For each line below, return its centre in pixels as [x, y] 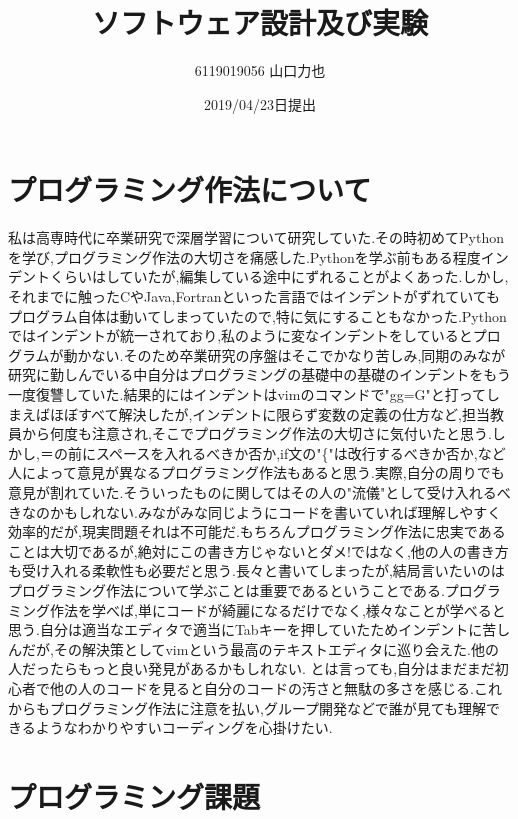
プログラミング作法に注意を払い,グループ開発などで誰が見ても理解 [268, 707]
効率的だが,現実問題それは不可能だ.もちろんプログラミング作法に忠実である [257, 531]
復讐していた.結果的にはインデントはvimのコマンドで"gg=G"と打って [261, 394]
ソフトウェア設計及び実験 [259, 22]
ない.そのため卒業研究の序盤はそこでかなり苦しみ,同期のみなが [298, 354]
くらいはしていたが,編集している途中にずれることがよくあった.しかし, [279, 276]
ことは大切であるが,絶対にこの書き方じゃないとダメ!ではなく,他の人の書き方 [258, 550]
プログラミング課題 [134, 795]
